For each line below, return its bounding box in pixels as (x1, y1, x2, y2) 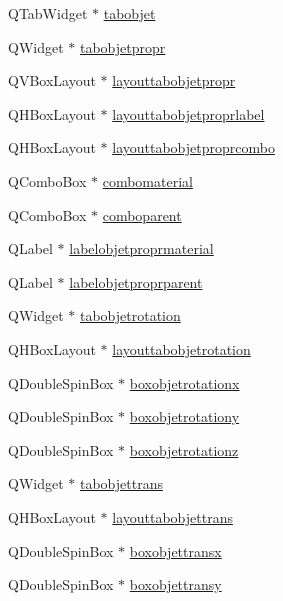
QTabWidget (8, 3, 88, 23)
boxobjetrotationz (129, 439, 239, 460)
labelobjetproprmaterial (69, 238, 214, 259)
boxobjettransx (129, 540, 222, 561)
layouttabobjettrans (112, 506, 233, 527)
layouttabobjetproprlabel (112, 103, 265, 124)
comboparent (102, 204, 182, 225)
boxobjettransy (129, 574, 222, 595)
